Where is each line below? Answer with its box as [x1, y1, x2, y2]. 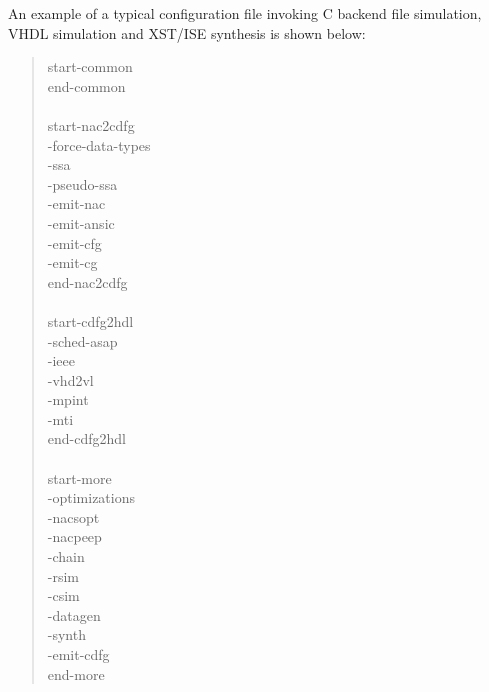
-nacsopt [47, 506, 100, 527]
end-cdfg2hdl [47, 428, 126, 449]
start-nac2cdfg [47, 114, 135, 135]
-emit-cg [47, 252, 98, 273]
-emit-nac [47, 193, 106, 214]
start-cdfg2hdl [47, 310, 134, 331]
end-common [47, 75, 126, 96]
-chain [47, 546, 85, 567]
